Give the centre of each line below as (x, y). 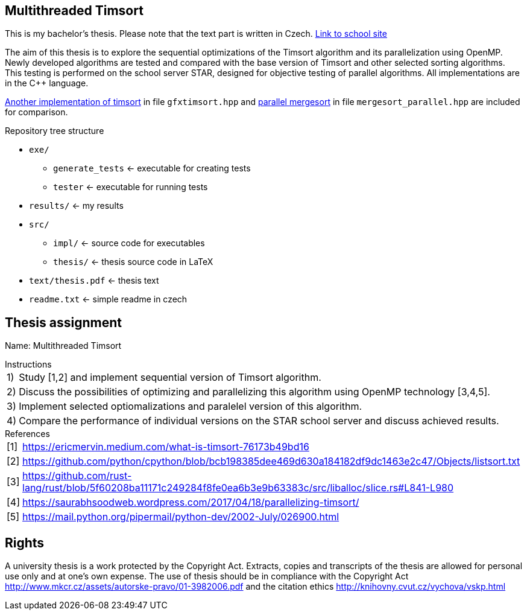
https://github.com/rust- (77, 476)
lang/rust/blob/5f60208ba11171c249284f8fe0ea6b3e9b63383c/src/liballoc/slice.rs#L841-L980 (238, 488)
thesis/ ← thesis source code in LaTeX (133, 262)
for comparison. (36, 112)
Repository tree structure (55, 131)
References (27, 434)
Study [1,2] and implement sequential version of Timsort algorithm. (170, 378)
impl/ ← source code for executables (129, 243)
